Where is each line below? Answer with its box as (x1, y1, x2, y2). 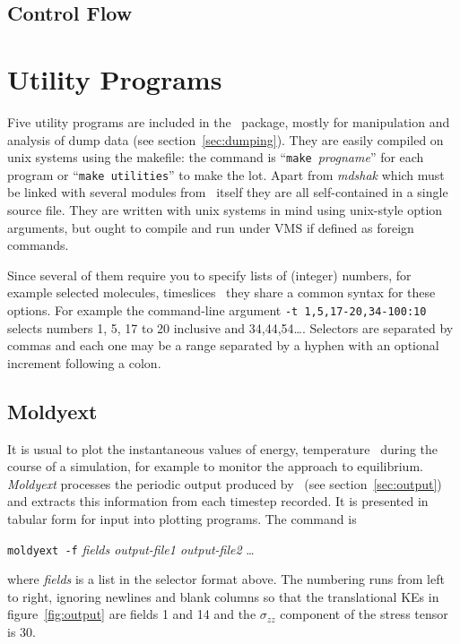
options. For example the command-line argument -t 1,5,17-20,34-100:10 (7, 300, 427, 319)
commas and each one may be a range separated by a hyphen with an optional (7, 336, 439, 355)
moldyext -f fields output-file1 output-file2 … (7, 539, 255, 558)
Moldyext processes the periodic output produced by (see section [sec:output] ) (7, 474, 442, 493)
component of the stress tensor (280, 605, 448, 623)
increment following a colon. (7, 353, 161, 372)
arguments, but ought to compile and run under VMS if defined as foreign (7, 218, 414, 236)
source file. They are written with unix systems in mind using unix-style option (7, 201, 443, 219)
